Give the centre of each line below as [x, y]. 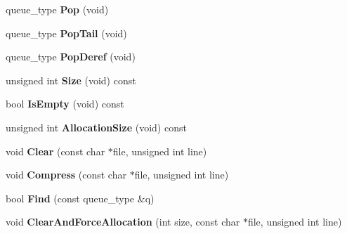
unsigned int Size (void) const [71, 80]
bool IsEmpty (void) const [65, 104]
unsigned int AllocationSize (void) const [96, 127]
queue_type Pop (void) [57, 9]
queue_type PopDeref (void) [71, 57]
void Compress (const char [66, 175]
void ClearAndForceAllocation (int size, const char [123, 222]
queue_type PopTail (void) [66, 33]
